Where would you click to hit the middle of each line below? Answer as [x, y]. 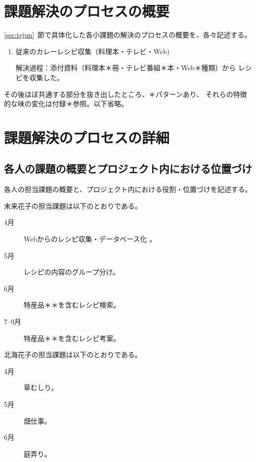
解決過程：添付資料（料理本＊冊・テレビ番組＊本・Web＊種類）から [126, 68]
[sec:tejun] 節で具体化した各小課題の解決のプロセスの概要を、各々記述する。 [128, 35]
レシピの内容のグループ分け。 [72, 272]
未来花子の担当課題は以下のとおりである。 [73, 205]
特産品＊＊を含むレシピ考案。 [72, 338]
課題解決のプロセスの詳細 [87, 137]
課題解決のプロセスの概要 [87, 11]
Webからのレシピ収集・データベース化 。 [90, 239]
